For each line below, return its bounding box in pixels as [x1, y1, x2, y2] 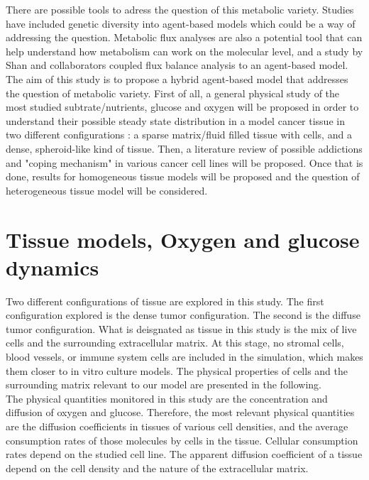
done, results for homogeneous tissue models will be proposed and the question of [6, 169, 360, 184]
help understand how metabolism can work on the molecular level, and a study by [6, 43, 363, 58]
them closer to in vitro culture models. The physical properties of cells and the [6, 363, 348, 378]
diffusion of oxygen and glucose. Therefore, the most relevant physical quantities [6, 405, 355, 420]
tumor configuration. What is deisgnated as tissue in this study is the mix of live [6, 321, 357, 336]
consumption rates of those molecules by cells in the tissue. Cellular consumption [6, 432, 358, 447]
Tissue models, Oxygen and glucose [6, 224, 360, 253]
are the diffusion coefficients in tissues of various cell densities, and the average [6, 418, 348, 433]
